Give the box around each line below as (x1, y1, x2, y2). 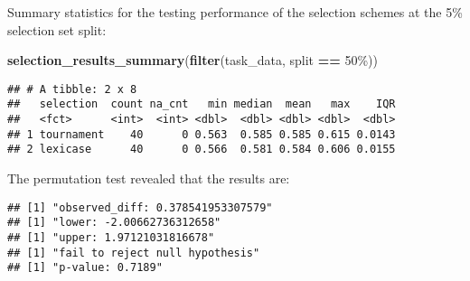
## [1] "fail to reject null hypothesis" (7, 246, 260, 259)
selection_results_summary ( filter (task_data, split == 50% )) (7, 51, 378, 70)
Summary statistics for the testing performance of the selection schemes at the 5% (7, 3, 463, 21)
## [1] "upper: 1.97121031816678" (7, 230, 215, 244)
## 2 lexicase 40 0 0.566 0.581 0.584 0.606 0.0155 (7, 143, 396, 156)
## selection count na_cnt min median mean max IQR (7, 98, 396, 111)
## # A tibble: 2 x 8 (7, 82, 137, 96)
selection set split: (7, 20, 107, 39)
